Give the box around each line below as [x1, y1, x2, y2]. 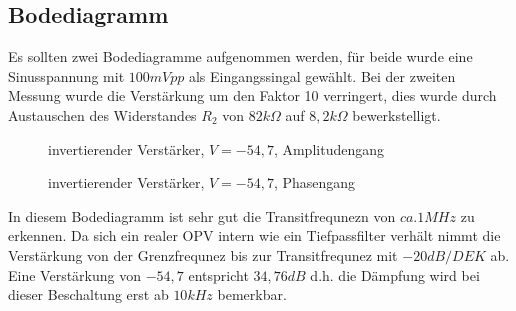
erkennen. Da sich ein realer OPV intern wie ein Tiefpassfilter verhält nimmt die [8, 225, 501, 246]
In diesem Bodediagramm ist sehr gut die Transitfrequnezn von [8, 205, 396, 226]
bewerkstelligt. [352, 104, 441, 125]
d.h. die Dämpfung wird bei [310, 264, 480, 285]
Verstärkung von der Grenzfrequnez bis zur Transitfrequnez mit [8, 244, 398, 265]
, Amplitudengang [273, 138, 384, 159]
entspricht [188, 264, 249, 285]
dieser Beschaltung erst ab [8, 284, 169, 305]
